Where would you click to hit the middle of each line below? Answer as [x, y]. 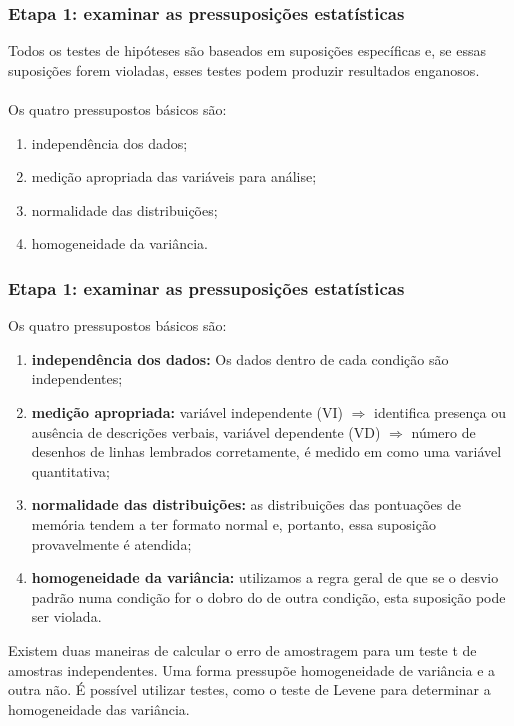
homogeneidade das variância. [99, 708]
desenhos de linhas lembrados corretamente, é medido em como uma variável [266, 451]
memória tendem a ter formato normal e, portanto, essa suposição [233, 523]
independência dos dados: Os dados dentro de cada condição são [240, 358]
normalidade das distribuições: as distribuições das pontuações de [246, 504]
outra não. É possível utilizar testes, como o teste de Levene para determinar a [249, 689]
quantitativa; [70, 470]
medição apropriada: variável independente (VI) [187, 411]
